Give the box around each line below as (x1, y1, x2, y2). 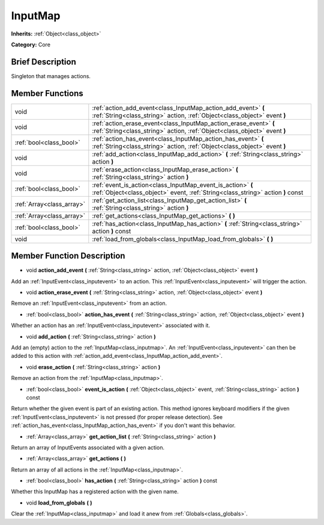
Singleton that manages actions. (11, 72, 91, 79)
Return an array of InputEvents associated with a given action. (11, 444, 165, 451)
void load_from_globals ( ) (26, 499, 92, 506)
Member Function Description (11, 251, 125, 261)
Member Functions (11, 88, 83, 99)
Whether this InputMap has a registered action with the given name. (11, 488, 179, 496)
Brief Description (11, 57, 76, 67)
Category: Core (11, 41, 51, 48)
